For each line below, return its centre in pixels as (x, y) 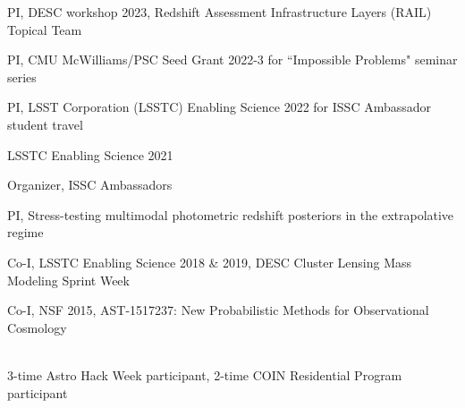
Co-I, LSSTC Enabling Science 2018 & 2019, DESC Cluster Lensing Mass (210, 262)
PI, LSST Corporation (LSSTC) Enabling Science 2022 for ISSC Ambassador (220, 107)
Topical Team (45, 29)
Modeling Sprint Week (68, 280)
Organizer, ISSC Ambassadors (90, 185)
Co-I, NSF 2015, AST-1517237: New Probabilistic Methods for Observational (218, 310)
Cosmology (37, 327)
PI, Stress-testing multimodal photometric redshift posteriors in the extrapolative (231, 214)
